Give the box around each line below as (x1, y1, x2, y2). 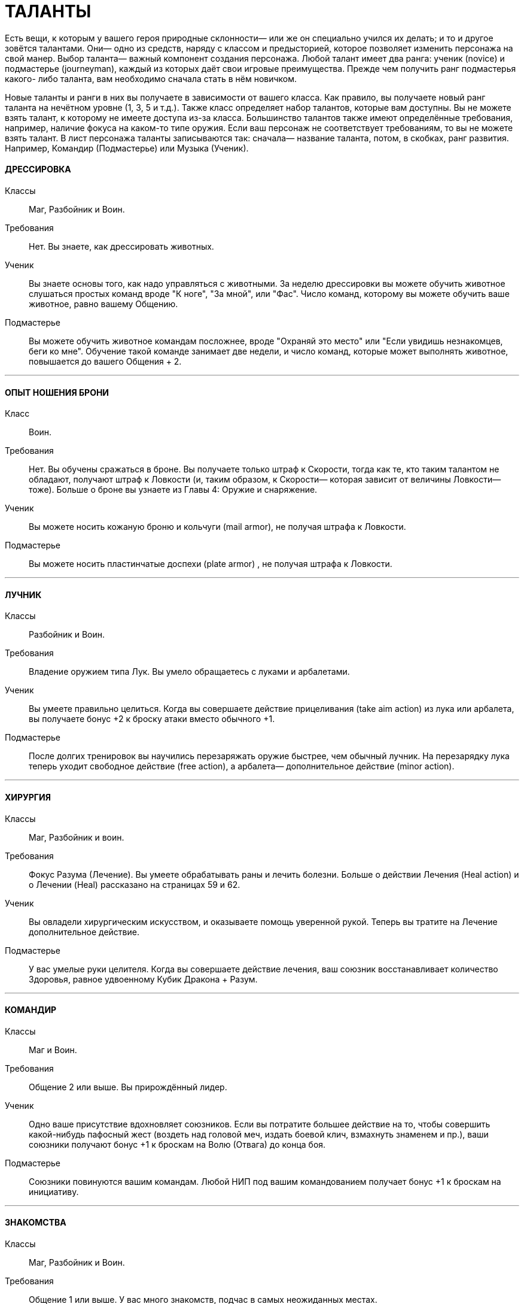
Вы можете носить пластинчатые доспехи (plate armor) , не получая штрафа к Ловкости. (29, 559, 392, 569)
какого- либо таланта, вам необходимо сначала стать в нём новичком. (5, 73, 297, 84)
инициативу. (29, 1186, 79, 1197)
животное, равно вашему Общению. (29, 298, 178, 309)
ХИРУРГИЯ (5, 792, 51, 803)
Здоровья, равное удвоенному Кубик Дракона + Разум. (29, 974, 258, 984)
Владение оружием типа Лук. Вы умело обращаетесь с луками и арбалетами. (29, 666, 350, 677)
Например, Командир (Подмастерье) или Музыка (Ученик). (5, 142, 249, 153)
